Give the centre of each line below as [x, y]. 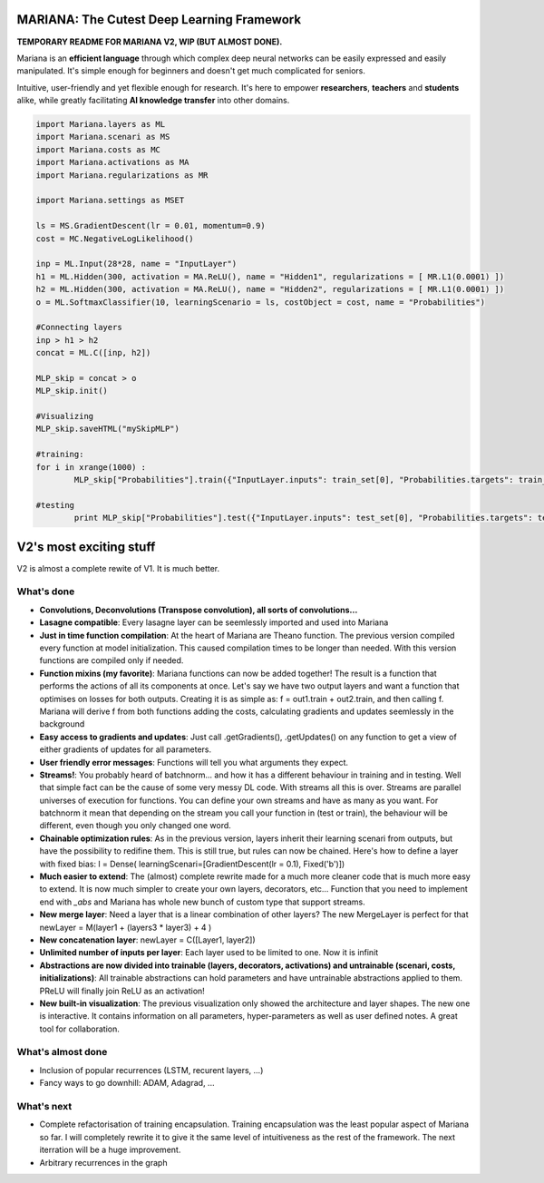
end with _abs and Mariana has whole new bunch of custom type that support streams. [203, 902]
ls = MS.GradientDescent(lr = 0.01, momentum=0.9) [151, 226]
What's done [46, 591]
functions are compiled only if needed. [112, 660]
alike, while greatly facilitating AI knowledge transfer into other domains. [153, 101]
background [62, 724]
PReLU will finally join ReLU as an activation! [122, 991]
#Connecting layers [79, 328]
